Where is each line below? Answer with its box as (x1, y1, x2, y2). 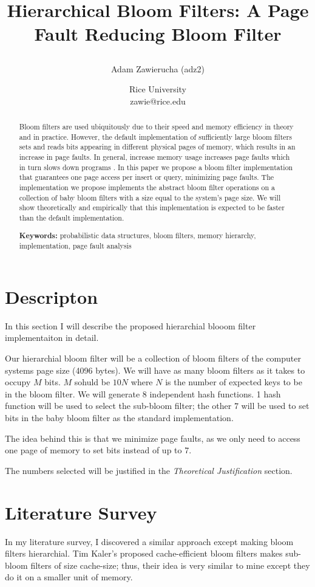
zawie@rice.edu (130, 94, 186, 107)
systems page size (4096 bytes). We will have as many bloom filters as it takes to (5, 363, 305, 376)
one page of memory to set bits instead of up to (5, 444, 182, 456)
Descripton (5, 284, 98, 309)
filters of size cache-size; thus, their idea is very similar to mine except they (30, 558, 310, 571)
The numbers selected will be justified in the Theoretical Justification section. (5, 464, 293, 476)
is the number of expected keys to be (165, 376, 302, 388)
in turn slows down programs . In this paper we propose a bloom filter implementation (19, 162, 293, 172)
